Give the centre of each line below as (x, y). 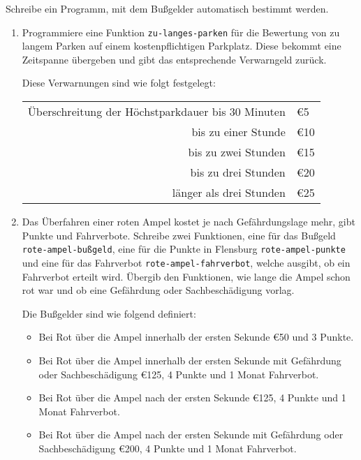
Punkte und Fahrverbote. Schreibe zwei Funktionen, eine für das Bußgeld (179, 235)
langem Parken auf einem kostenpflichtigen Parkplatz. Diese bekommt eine (182, 46)
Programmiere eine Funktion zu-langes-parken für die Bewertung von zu (181, 32)
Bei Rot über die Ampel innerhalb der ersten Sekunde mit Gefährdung (190, 360)
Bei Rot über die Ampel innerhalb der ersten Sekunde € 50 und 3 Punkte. (196, 337)
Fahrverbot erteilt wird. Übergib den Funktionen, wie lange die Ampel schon (186, 276)
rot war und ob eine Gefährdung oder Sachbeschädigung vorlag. (158, 290)
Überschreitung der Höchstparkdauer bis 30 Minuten (156, 112)
